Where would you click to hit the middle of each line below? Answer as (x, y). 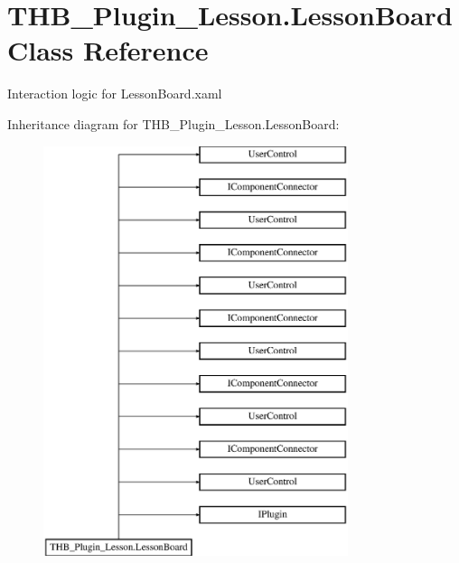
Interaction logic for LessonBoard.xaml (115, 94)
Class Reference (108, 50)
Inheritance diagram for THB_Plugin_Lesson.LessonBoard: (173, 123)
